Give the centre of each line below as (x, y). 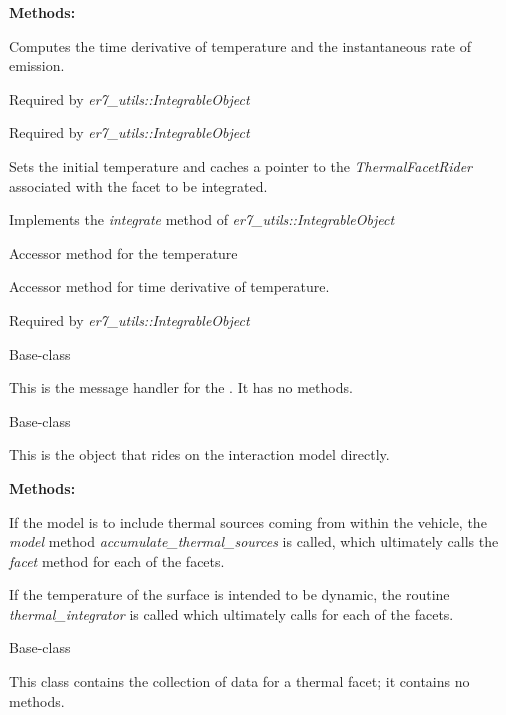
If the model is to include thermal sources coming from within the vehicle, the (248, 521)
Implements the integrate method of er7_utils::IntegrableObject (202, 219)
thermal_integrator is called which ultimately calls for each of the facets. (231, 613)
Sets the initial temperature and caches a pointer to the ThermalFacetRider (240, 165)
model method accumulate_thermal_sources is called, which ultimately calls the (254, 541)
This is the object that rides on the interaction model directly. (199, 454)
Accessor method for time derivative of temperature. (169, 286)
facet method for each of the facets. (117, 560)
